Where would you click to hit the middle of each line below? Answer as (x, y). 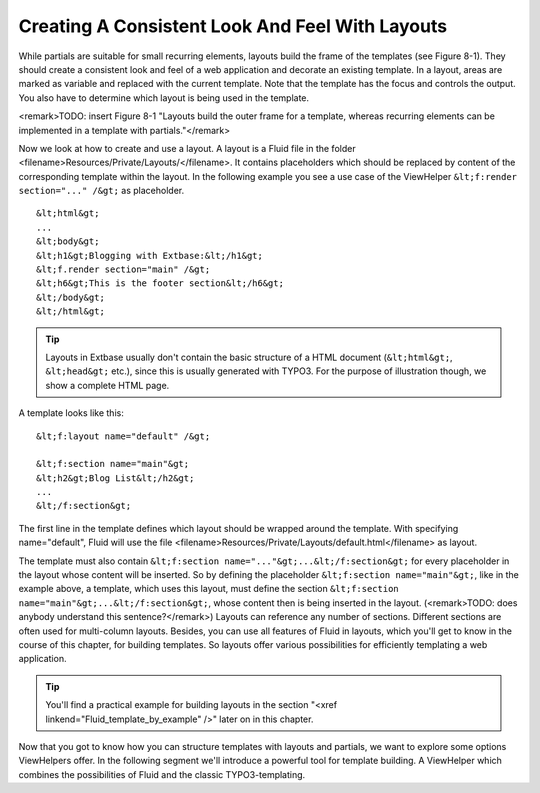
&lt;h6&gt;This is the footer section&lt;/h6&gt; (160, 283)
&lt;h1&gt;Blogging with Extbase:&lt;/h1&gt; (150, 255)
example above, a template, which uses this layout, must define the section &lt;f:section (208, 589)
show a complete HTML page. (107, 385)
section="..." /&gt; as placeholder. (101, 191)
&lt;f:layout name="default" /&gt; (123, 436)
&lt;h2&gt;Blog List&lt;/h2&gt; (115, 478)
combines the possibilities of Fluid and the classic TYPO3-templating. (162, 774)
